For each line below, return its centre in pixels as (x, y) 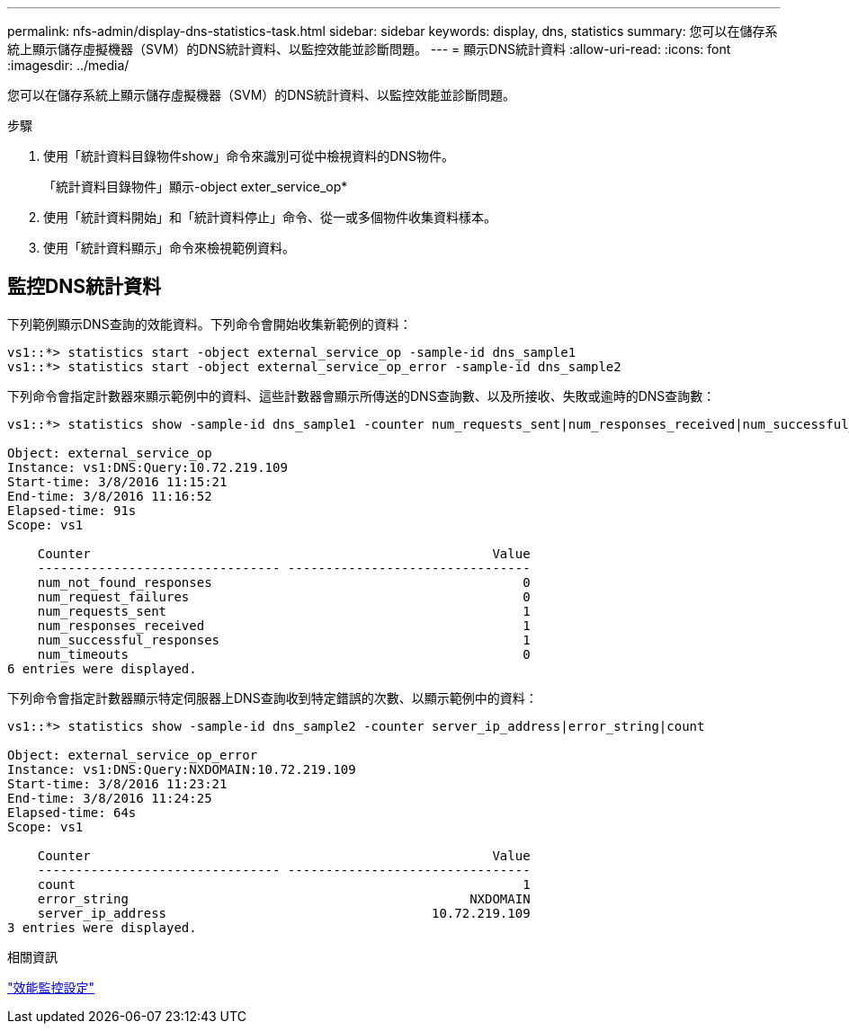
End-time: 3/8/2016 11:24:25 (110, 798)
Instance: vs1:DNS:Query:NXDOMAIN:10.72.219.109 (182, 769)
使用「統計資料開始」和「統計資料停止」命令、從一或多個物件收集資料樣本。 (270, 217)
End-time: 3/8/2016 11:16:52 (110, 496)
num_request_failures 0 (284, 596)
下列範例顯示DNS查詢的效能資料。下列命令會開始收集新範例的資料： (210, 324)
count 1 (284, 884)
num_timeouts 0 (284, 654)
